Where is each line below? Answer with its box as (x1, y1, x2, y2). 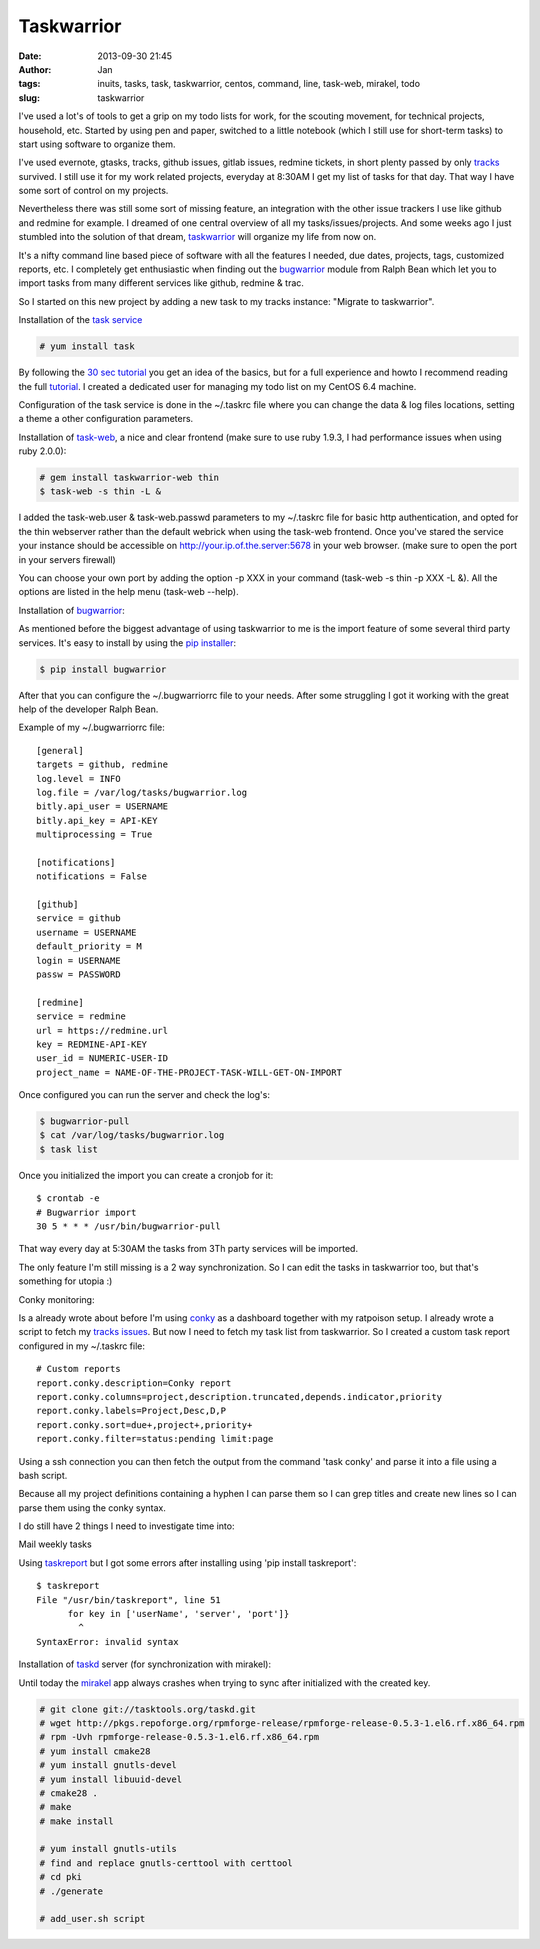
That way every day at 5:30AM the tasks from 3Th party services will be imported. (18, 1243, 359, 1255)
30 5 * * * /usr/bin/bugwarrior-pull (36, 1221, 222, 1232)
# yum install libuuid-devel (39, 1773, 183, 1785)
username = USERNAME (36, 926, 137, 938)
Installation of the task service (18, 314, 143, 326)
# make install (39, 1815, 114, 1827)
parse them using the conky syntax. (18, 1501, 167, 1514)
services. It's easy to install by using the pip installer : (18, 636, 237, 649)
